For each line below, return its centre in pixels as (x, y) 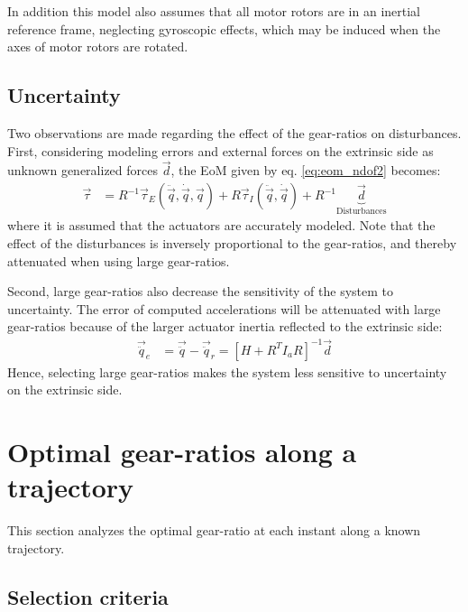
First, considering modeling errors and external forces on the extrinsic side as (220, 150)
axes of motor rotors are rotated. (98, 46)
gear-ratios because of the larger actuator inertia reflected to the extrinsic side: (225, 326)
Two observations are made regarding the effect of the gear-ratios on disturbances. (234, 132)
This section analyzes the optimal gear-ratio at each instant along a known (214, 530)
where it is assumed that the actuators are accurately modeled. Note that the (221, 225)
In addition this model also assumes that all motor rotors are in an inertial (214, 11)
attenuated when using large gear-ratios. (119, 260)
